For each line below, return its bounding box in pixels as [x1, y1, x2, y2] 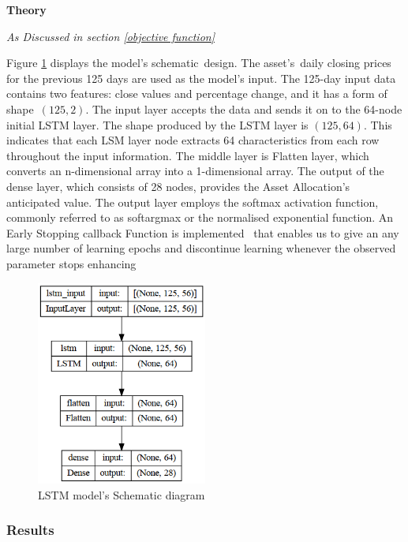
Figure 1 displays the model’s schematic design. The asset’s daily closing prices [6, 54, 391, 71]
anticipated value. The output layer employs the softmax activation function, [6, 193, 379, 210]
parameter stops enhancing [6, 255, 137, 271]
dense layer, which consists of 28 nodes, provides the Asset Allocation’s [6, 178, 350, 194]
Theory [6, 2, 47, 17]
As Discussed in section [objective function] [6, 28, 215, 44]
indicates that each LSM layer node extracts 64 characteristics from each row [6, 132, 380, 148]
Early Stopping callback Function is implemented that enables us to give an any [6, 224, 399, 241]
